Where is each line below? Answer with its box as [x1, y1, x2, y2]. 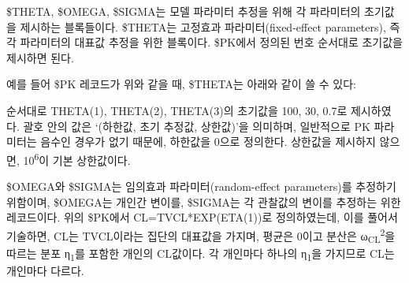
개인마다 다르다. [6, 262, 84, 278]
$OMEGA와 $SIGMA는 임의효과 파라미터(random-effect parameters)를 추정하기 [6, 178, 396, 194]
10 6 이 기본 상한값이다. [23, 149, 131, 168]
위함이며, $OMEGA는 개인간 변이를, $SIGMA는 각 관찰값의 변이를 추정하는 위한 [6, 193, 401, 210]
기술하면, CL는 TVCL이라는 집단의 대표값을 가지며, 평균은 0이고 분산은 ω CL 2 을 [6, 225, 396, 246]
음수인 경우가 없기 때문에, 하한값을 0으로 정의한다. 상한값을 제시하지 [40, 133, 376, 150]
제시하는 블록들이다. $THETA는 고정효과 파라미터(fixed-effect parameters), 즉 [20, 18, 400, 35]
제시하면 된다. [6, 49, 74, 65]
